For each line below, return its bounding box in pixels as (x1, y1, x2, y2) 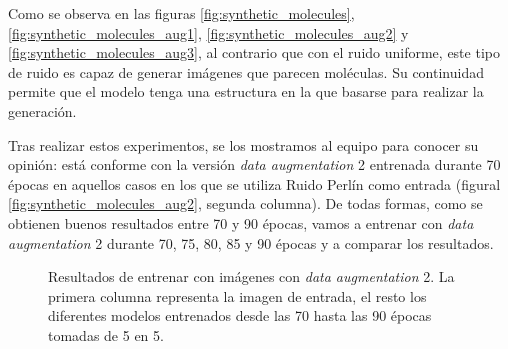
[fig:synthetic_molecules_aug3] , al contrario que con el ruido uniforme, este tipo (8, 42, 500, 63)
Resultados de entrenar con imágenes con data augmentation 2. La (48, 266, 455, 287)
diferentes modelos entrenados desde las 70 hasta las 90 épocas (48, 305, 432, 326)
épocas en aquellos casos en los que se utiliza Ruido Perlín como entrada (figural (8, 173, 501, 194)
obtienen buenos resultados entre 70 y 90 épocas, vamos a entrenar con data (8, 212, 474, 233)
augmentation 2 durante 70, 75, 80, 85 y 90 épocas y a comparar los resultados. (8, 232, 494, 253)
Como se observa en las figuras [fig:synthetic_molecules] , (8, 3, 355, 23)
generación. (8, 100, 77, 121)
